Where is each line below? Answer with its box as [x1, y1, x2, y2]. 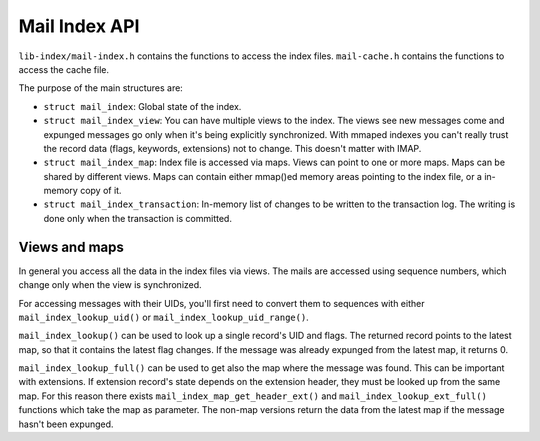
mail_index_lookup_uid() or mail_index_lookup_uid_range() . [18, 311, 309, 323]
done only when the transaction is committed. [43, 212, 232, 224]
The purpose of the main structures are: [18, 82, 184, 94]
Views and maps [18, 238, 125, 255]
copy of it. [80, 185, 122, 197]
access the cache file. [18, 63, 110, 75]
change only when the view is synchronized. [18, 279, 202, 291]
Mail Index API [18, 15, 140, 37]
